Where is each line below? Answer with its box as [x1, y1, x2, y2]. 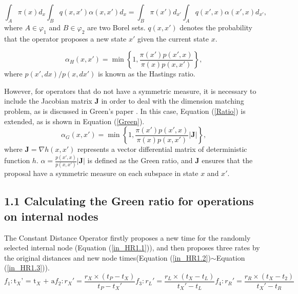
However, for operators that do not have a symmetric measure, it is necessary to [4, 85, 256, 96]
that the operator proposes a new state [4, 33, 127, 44]
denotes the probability [180, 22, 252, 32]
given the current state [137, 33, 209, 44]
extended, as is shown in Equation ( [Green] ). [4, 115, 145, 126]
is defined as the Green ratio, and [87, 155, 193, 166]
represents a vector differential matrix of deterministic [77, 144, 247, 154]
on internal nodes [4, 208, 98, 224]
